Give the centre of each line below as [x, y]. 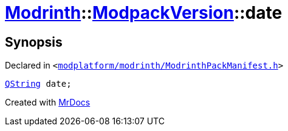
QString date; [38, 84]
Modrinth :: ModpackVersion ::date [144, 13]
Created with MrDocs [48, 102]
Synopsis [34, 42]
